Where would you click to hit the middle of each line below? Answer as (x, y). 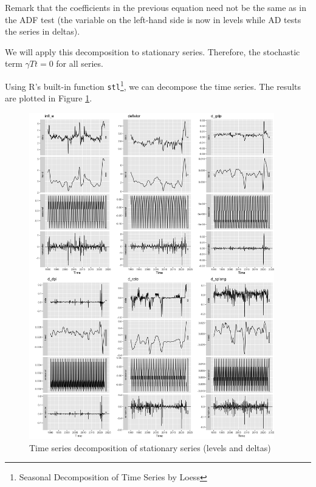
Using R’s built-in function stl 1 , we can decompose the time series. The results (153, 85)
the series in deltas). (43, 31)
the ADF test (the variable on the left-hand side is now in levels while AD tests (153, 19)
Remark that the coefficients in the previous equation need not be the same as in (156, 7)
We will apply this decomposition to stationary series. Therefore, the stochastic (153, 51)
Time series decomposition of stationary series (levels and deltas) (150, 447)
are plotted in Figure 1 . (49, 98)
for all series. (80, 63)
